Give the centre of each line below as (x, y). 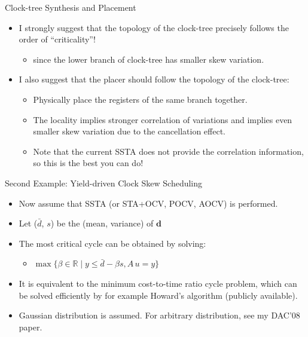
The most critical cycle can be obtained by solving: (112, 243)
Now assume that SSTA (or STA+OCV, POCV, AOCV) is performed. (148, 203)
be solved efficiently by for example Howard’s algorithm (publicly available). (158, 295)
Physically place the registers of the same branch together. (140, 99)
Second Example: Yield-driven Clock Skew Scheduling (104, 183)
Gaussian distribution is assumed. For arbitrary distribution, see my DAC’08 (159, 315)
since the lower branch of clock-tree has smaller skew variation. (149, 59)
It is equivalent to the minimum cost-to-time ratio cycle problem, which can (158, 283)
